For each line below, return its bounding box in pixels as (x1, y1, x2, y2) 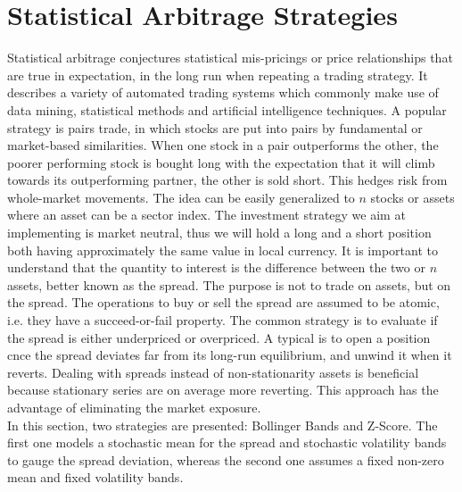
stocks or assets (370, 188, 455, 206)
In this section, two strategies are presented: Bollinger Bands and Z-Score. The (7, 415, 438, 434)
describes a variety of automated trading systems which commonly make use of (7, 83, 439, 102)
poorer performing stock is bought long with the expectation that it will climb (7, 153, 435, 171)
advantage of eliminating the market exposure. (7, 398, 261, 416)
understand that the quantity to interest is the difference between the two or (7, 258, 425, 277)
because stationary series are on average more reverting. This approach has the (7, 380, 439, 399)
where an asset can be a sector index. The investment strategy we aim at (7, 205, 406, 224)
